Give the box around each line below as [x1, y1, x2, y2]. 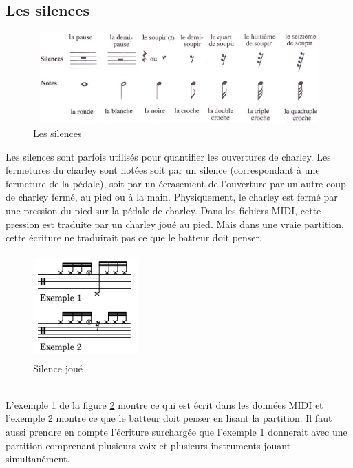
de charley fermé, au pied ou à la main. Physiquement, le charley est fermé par [6, 190, 338, 204]
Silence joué [33, 360, 83, 375]
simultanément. [6, 451, 70, 466]
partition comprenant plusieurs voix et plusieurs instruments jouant [6, 438, 291, 452]
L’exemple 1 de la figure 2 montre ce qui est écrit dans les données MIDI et [6, 397, 323, 411]
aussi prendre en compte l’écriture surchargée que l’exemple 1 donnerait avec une [6, 424, 347, 438]
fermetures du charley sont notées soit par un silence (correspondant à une [6, 163, 320, 177]
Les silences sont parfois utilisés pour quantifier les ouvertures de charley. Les [6, 149, 331, 163]
